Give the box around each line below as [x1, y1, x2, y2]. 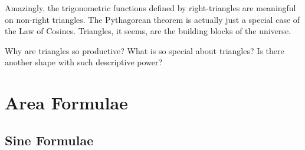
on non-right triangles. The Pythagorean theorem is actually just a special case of [5, 13, 300, 25]
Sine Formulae [5, 131, 94, 149]
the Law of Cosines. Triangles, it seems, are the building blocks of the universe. [5, 25, 291, 37]
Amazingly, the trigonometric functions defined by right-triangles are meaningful [5, 2, 296, 14]
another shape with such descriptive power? [5, 56, 163, 68]
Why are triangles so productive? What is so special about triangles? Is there [5, 44, 284, 56]
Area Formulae [5, 91, 128, 115]
